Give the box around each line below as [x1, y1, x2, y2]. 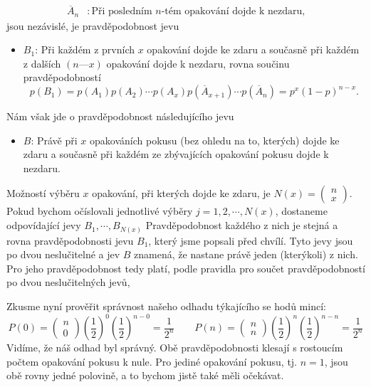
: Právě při [31, 132, 78, 147]
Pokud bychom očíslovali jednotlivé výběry [6, 203, 193, 218]
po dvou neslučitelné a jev [6, 247, 120, 262]
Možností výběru [6, 186, 80, 201]
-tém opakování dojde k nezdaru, [161, 6, 305, 17]
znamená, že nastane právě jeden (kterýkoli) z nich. [134, 247, 358, 262]
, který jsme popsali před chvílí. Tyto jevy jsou [148, 233, 353, 248]
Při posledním [91, 6, 152, 17]
